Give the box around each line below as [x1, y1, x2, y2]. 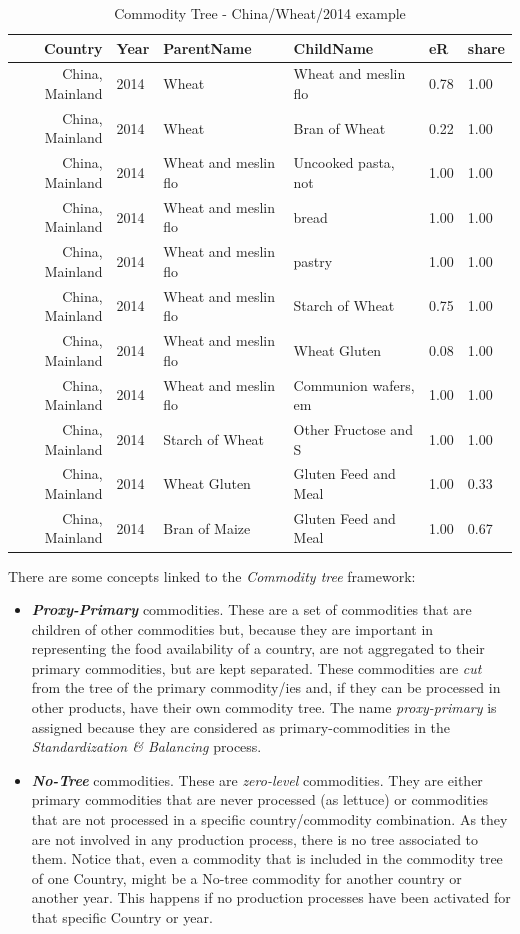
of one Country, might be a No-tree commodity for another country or [31, 867, 462, 888]
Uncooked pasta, [293, 152, 395, 173]
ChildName [293, 37, 374, 58]
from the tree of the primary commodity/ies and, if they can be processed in [31, 677, 501, 698]
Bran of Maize [163, 517, 251, 538]
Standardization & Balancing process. [31, 736, 262, 757]
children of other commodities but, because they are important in [31, 618, 434, 639]
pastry [293, 250, 333, 271]
